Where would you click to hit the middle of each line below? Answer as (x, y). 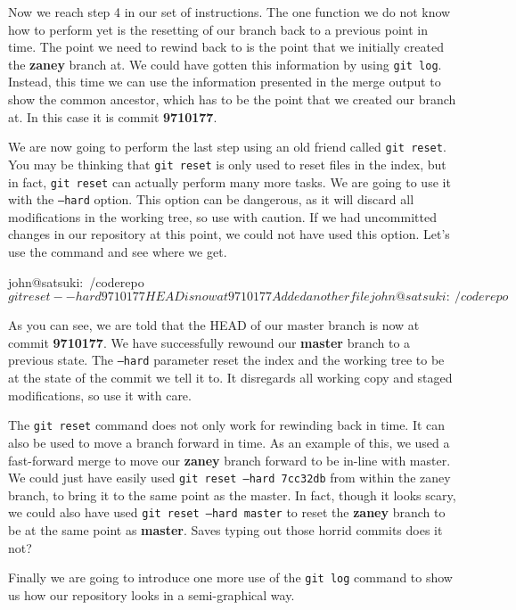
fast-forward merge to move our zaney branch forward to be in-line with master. (229, 460)
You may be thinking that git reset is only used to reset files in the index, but (227, 164)
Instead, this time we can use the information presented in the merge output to (225, 82)
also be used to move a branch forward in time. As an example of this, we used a (229, 442)
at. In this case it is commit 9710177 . (113, 116)
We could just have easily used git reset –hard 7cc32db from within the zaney (229, 478)
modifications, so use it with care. (100, 395)
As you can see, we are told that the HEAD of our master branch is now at (214, 325)
